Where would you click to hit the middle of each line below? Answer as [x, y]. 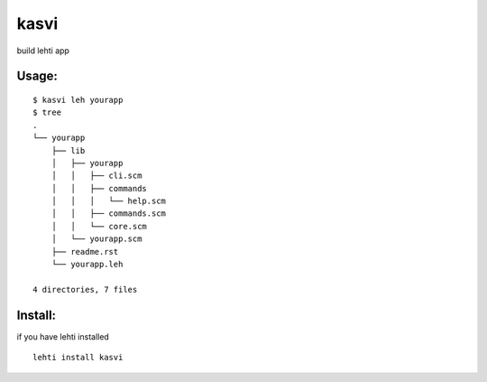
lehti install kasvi [78, 358]
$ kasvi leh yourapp [78, 100]
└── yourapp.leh [87, 265]
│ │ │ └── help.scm [109, 201]
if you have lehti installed [63, 336]
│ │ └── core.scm [99, 226]
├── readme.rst [85, 252]
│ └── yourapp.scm [96, 239]
